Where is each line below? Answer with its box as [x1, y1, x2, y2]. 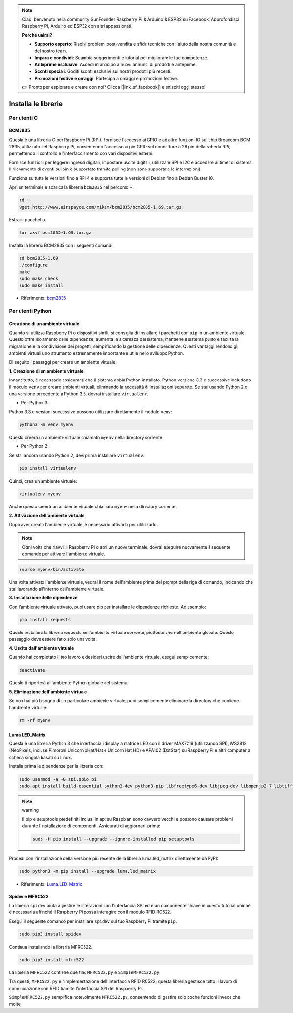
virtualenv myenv [19, 491, 61, 497]
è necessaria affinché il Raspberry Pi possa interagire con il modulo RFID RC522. [9, 909, 172, 915]
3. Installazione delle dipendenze [9, 595, 78, 601]
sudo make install [19, 283, 63, 288]
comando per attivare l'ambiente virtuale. [22, 551, 105, 557]
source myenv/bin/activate [19, 567, 84, 572]
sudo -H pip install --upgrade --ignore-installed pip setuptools [32, 836, 195, 842]
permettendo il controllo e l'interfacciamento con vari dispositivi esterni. [9, 150, 154, 156]
